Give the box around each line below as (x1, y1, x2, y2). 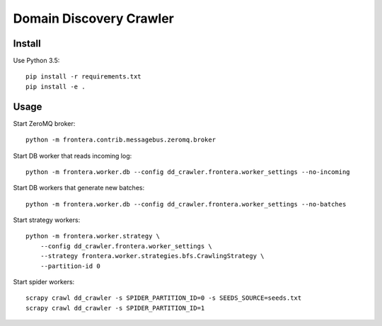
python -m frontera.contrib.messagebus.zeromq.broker (25, 136, 216, 144)
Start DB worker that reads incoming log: (13, 151, 132, 160)
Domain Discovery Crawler (13, 11, 175, 26)
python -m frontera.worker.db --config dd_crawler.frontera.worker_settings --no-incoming (25, 168, 350, 176)
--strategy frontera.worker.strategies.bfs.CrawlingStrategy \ (40, 252, 265, 260)
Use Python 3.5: (13, 57, 60, 65)
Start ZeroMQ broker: (13, 119, 76, 127)
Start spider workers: (13, 278, 75, 286)
